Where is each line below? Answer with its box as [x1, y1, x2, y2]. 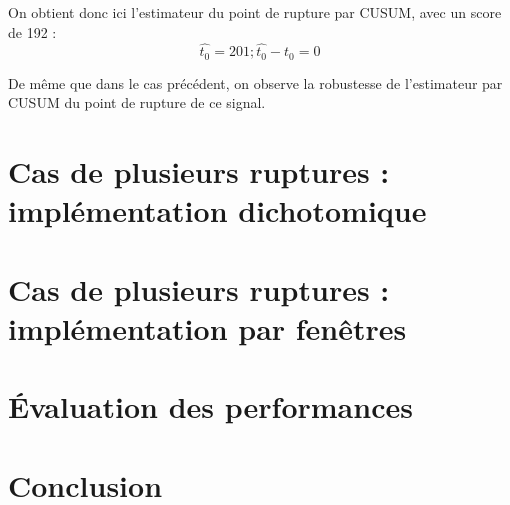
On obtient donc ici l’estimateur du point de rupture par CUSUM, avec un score [8, 2, 502, 22]
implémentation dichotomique [8, 190, 427, 231]
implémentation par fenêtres [8, 307, 407, 348]
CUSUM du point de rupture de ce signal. [8, 92, 266, 113]
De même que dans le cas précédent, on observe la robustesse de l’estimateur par [8, 72, 503, 93]
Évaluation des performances [8, 386, 413, 427]
